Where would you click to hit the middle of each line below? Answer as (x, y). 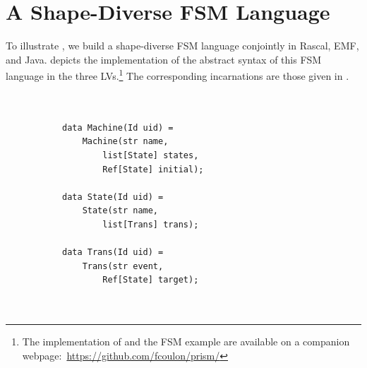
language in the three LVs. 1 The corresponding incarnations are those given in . (178, 75)
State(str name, (120, 211)
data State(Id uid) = (113, 197)
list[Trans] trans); (151, 224)
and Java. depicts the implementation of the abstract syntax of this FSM (164, 59)
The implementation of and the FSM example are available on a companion (186, 342)
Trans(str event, (123, 266)
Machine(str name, (125, 142)
